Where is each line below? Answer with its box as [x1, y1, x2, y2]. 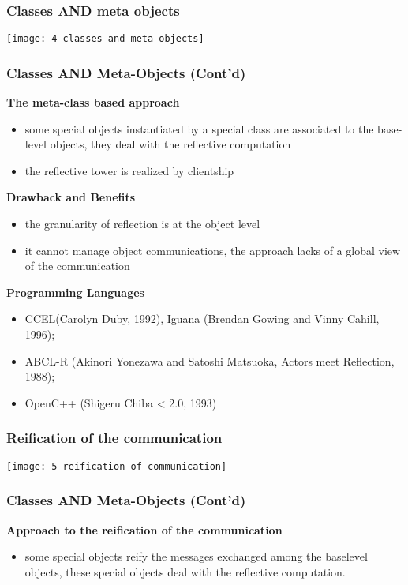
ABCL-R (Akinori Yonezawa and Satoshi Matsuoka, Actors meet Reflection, [24, 352, 395, 369]
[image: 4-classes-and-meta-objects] [6, 33, 204, 45]
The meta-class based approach [6, 94, 180, 111]
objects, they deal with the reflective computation [50, 136, 291, 152]
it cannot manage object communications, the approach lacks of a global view [24, 242, 401, 258]
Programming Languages [6, 283, 144, 300]
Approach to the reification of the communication [6, 521, 283, 538]
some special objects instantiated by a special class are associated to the [24, 120, 374, 137]
